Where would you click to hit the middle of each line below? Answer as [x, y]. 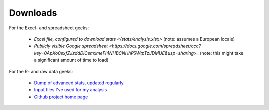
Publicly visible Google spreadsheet [71, 46]
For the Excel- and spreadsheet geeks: [49, 28]
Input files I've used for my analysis [70, 90]
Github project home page [61, 97]
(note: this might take [222, 53]
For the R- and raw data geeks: [41, 71]
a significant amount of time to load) [71, 60]
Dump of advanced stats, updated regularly [79, 83]
